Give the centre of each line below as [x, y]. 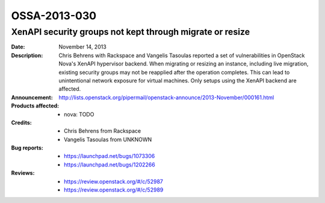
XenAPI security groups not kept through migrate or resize [130, 32]
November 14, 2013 [82, 47]
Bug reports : [27, 148]
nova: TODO [79, 114]
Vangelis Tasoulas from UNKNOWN [108, 139]
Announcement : [32, 97]
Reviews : [23, 173]
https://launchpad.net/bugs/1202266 [110, 165]
